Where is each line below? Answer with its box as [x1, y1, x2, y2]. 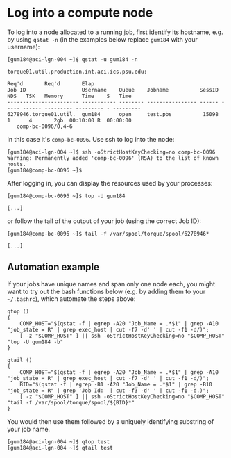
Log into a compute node [7, 5, 153, 21]
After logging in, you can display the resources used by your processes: [7, 179, 213, 187]
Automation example [7, 261, 99, 273]
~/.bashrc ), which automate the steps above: [7, 294, 136, 303]
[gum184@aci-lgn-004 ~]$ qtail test [7, 444, 113, 451]
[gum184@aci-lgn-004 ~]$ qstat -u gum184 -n [7, 56, 138, 63]
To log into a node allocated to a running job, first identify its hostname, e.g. [7, 28, 223, 36]
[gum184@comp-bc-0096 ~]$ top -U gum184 [7, 193, 126, 199]
